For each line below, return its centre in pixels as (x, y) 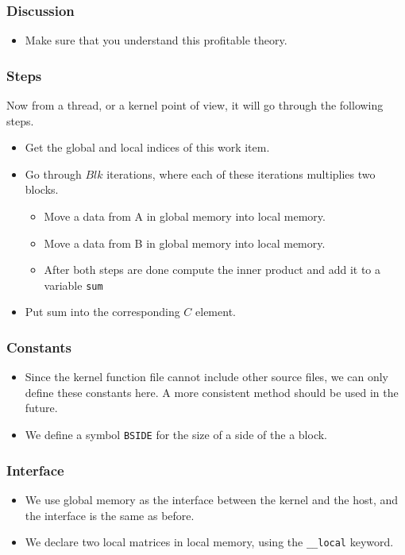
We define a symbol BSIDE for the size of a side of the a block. (176, 435)
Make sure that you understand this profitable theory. (156, 40)
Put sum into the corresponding (102, 312)
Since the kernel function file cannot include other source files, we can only (207, 377)
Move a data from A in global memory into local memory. (185, 216)
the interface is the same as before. (110, 515)
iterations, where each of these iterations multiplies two (241, 173)
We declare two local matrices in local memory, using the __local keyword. (209, 542)
